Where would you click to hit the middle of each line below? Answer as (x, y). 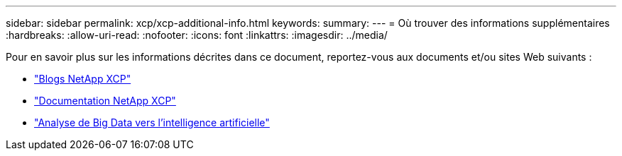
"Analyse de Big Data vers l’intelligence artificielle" (152, 122)
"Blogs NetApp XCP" (83, 79)
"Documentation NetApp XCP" (105, 101)
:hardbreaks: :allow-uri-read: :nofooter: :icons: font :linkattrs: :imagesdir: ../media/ (197, 35)
